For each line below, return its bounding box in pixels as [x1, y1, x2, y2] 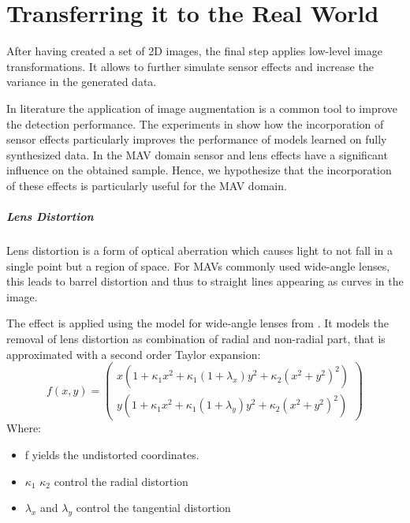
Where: [6, 420, 41, 436]
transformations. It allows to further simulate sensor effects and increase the [6, 58, 374, 74]
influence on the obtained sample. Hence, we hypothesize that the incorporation [6, 162, 392, 178]
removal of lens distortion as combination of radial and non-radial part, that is [6, 331, 386, 346]
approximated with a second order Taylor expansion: [6, 346, 261, 362]
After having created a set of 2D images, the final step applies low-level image [6, 43, 382, 59]
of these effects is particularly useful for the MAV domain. [6, 177, 287, 193]
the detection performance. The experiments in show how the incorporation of [6, 115, 384, 132]
